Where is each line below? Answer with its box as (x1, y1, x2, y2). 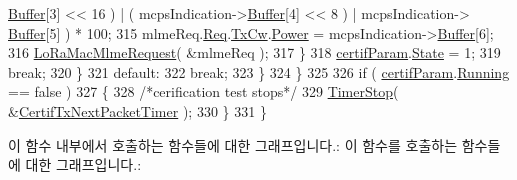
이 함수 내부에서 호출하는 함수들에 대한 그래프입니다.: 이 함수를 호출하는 (8, 134, 458, 155)
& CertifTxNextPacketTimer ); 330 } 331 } (8, 100, 267, 121)
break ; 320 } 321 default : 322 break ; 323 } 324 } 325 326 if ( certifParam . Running (8, 61, 510, 82)
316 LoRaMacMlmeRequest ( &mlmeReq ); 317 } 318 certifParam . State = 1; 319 (8, 42, 501, 63)
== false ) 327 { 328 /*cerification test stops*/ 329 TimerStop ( (8, 81, 399, 102)
